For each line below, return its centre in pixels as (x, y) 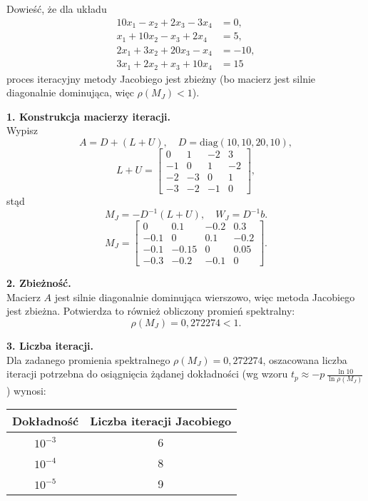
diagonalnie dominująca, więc (70, 92)
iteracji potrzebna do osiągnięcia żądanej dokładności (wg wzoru (147, 374)
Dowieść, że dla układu (57, 9)
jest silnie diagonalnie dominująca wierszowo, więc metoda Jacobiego (205, 297)
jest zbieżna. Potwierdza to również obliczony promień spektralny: (151, 311)
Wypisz (22, 130)
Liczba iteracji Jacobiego (161, 421)
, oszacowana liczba (305, 359)
